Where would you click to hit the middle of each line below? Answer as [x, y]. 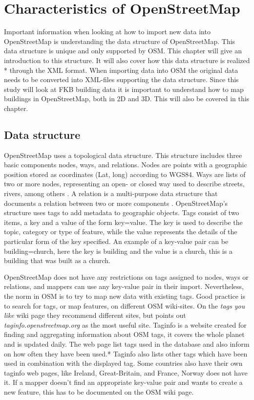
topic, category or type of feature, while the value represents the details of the [121, 232]
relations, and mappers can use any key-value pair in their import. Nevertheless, [124, 286]
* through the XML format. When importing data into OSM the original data [121, 70]
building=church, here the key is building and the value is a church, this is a [118, 251]
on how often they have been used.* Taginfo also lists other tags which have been [126, 353]
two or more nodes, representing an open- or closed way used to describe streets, [124, 184]
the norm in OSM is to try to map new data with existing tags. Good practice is [125, 296]
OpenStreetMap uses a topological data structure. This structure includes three [123, 155]
